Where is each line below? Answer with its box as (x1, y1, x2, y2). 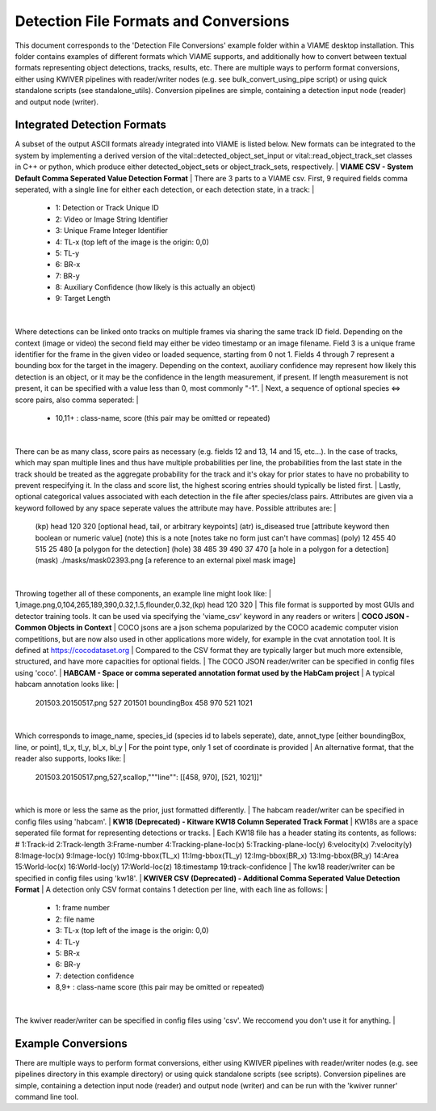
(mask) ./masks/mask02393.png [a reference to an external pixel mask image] (35, 555, 296, 566)
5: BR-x (55, 948, 81, 958)
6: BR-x (55, 260, 81, 269)
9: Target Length (55, 294, 111, 303)
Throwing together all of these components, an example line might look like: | (15, 589, 272, 599)
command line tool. (15, 1092, 79, 1102)
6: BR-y (55, 960, 81, 969)
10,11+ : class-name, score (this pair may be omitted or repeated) (55, 413, 270, 422)
